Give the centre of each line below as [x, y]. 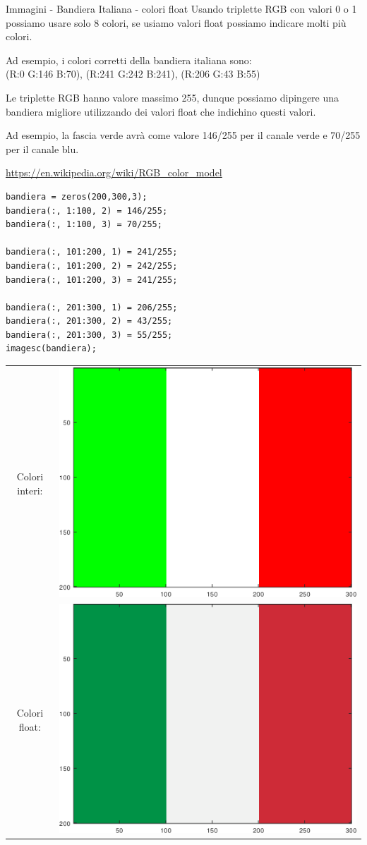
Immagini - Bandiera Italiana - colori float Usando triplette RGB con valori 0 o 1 [181, 8]
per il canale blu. [42, 148]
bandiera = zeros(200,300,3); [77, 196]
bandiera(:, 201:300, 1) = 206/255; [92, 307]
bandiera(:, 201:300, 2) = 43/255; [89, 321]
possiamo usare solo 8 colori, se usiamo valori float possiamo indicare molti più [176, 22]
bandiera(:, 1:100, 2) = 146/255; [87, 211]
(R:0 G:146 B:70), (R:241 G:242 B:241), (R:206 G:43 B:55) [133, 74]
